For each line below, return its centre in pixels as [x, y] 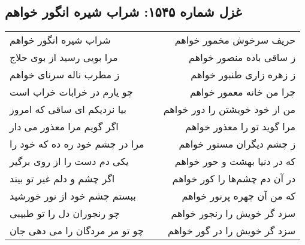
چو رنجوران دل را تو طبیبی [65, 213]
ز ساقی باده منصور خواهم [242, 57]
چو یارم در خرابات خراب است [71, 92]
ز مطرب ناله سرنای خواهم [65, 75]
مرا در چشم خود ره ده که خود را [77, 144]
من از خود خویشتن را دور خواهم [229, 109]
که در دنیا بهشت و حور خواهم [235, 161]
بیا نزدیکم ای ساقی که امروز [68, 109]
